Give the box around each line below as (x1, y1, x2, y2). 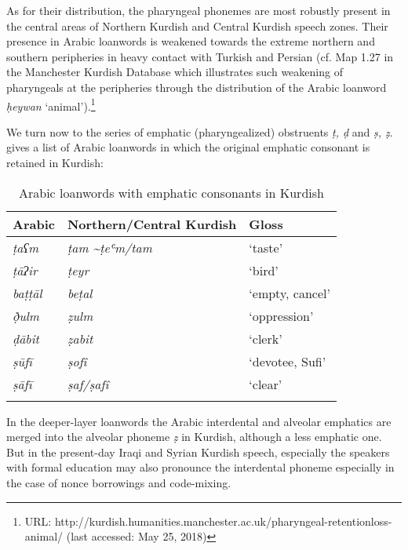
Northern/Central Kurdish (67, 214, 237, 233)
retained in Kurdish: (6, 155, 104, 170)
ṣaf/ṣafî (67, 374, 109, 393)
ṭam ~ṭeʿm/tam (67, 238, 152, 257)
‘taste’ (249, 238, 283, 257)
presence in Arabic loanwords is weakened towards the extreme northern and (6, 33, 375, 49)
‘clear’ (249, 374, 282, 393)
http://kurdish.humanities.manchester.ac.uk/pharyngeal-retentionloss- (54, 512, 392, 529)
